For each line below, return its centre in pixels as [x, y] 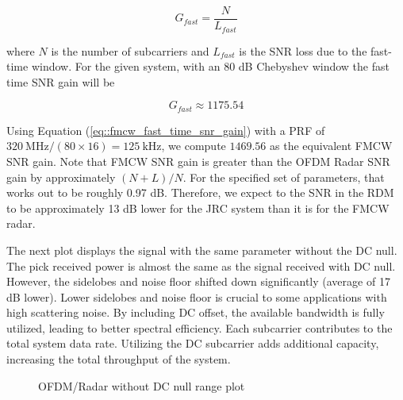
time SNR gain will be [61, 81]
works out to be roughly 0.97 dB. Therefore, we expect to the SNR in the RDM [200, 192]
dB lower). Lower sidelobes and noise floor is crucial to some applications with [197, 296]
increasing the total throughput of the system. [119, 359]
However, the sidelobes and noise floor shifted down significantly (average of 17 [198, 281]
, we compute [194, 146]
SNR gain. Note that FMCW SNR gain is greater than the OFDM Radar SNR [198, 161]
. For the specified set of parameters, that [284, 177]
